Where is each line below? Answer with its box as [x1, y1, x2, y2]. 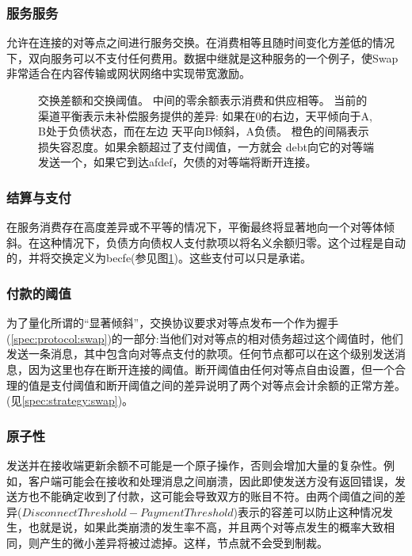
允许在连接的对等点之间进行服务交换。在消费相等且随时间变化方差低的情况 [6, 34, 395, 51]
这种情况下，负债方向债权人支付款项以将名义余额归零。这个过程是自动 [39, 234, 406, 250]
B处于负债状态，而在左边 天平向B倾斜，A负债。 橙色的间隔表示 [38, 123, 369, 139]
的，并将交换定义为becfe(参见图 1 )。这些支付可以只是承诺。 [6, 249, 312, 266]
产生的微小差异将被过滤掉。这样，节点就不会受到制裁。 [39, 534, 328, 550]
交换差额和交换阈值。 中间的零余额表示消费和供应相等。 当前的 [38, 92, 368, 108]
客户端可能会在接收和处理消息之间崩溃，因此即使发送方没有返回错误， [28, 472, 395, 489]
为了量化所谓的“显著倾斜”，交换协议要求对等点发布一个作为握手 [6, 314, 339, 331]
